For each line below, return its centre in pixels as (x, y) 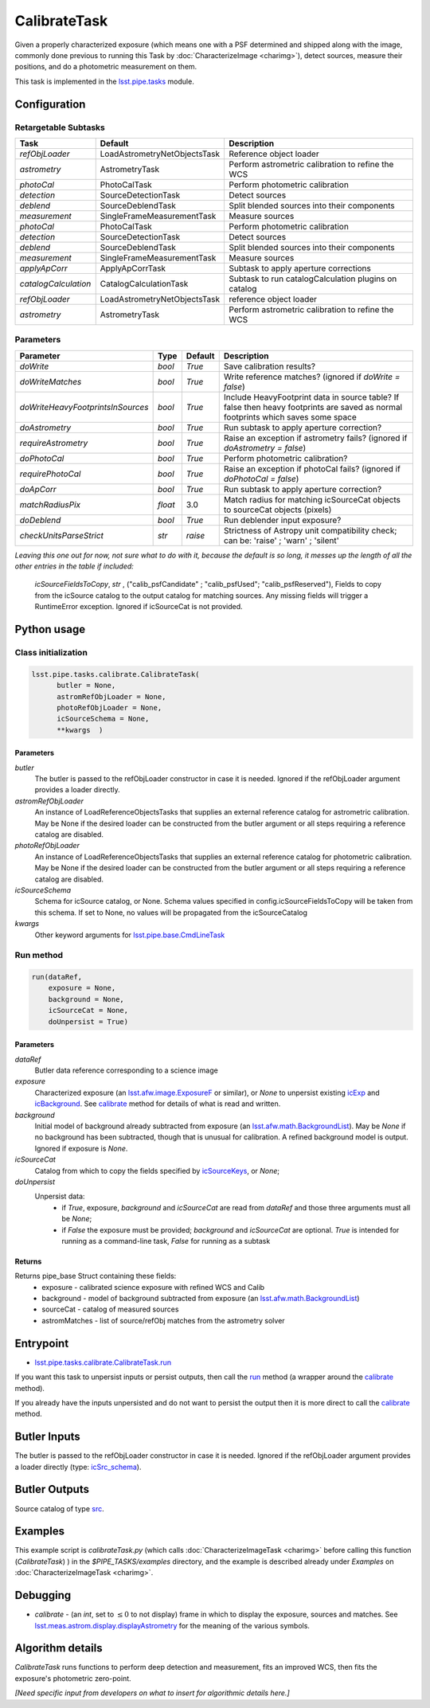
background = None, (86, 999)
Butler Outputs (52, 1489)
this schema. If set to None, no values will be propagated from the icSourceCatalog (171, 913)
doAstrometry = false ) (265, 448)
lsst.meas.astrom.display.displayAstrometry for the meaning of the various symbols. (172, 1625)
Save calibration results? (270, 366)
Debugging (43, 1595)
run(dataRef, (57, 977)
